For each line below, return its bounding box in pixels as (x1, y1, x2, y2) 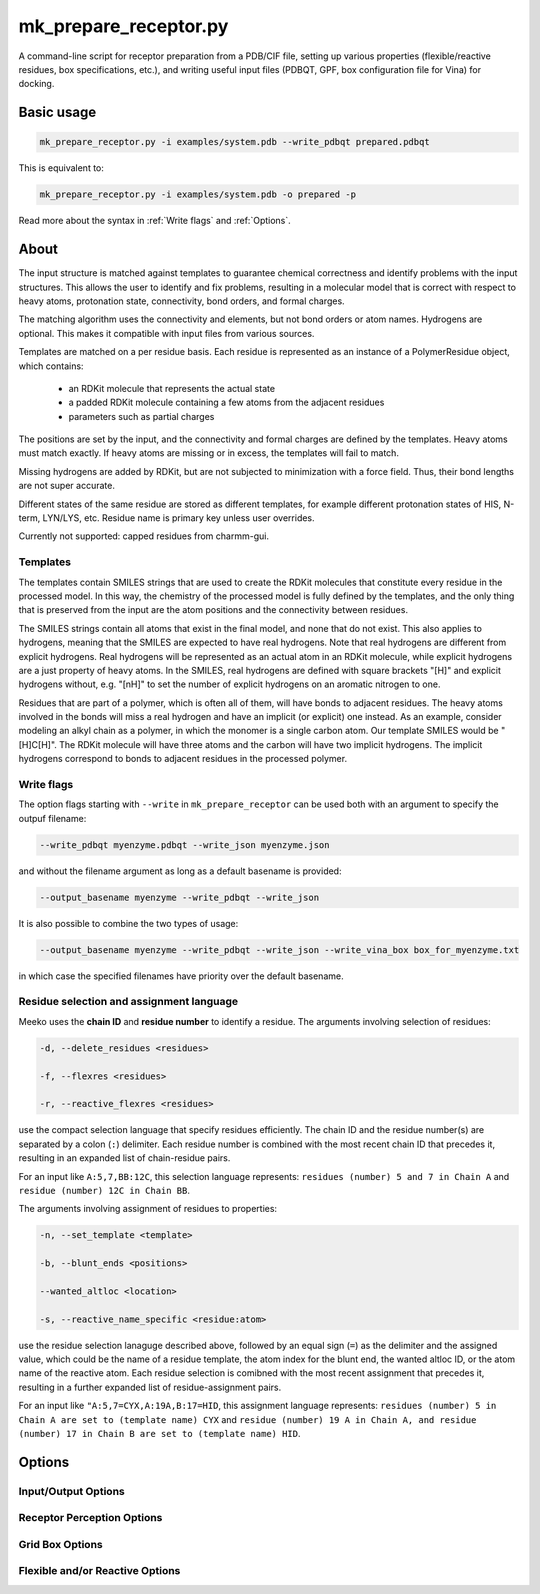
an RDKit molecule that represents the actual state (68, 382, 275, 394)
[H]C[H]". (18, 738, 57, 750)
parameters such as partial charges (68, 410, 215, 422)
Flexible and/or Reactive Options (18, 1564, 181, 1578)
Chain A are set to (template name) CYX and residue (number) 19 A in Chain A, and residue (18, 1413, 477, 1425)
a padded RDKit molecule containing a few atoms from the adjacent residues (68, 396, 385, 409)
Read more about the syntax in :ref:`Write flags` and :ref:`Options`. (18, 215, 292, 227)
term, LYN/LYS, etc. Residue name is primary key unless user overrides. (18, 512, 315, 524)
